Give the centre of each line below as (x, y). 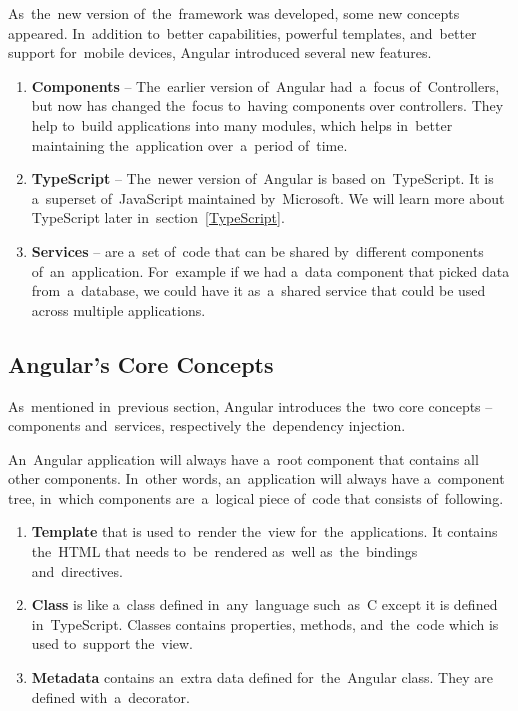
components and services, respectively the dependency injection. (207, 425)
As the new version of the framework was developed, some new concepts (234, 13)
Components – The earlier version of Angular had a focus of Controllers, (265, 85)
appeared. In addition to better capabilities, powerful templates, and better (242, 32)
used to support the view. (112, 643)
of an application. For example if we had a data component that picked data (270, 270)
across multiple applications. (118, 309)
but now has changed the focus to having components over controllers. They (267, 105)
